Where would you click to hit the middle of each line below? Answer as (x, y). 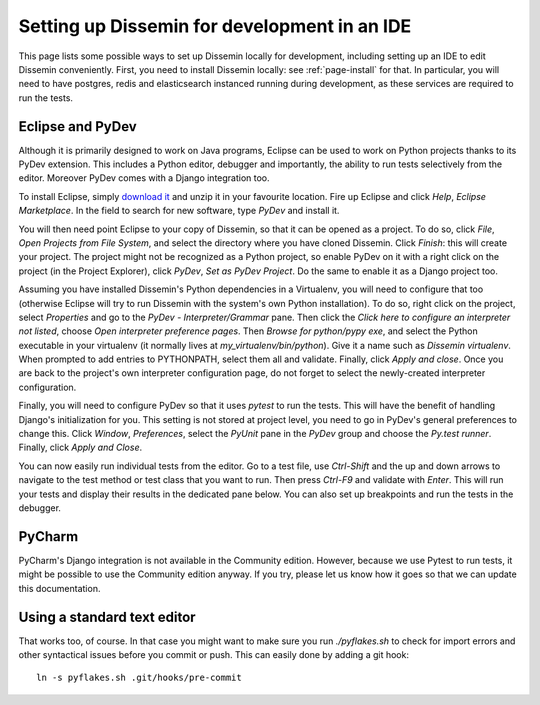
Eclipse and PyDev (77, 126)
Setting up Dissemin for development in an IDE (215, 26)
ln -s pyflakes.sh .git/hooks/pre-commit (139, 678)
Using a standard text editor (107, 616)
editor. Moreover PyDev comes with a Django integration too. (144, 178)
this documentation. (59, 588)
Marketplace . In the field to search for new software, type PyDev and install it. (179, 211)
